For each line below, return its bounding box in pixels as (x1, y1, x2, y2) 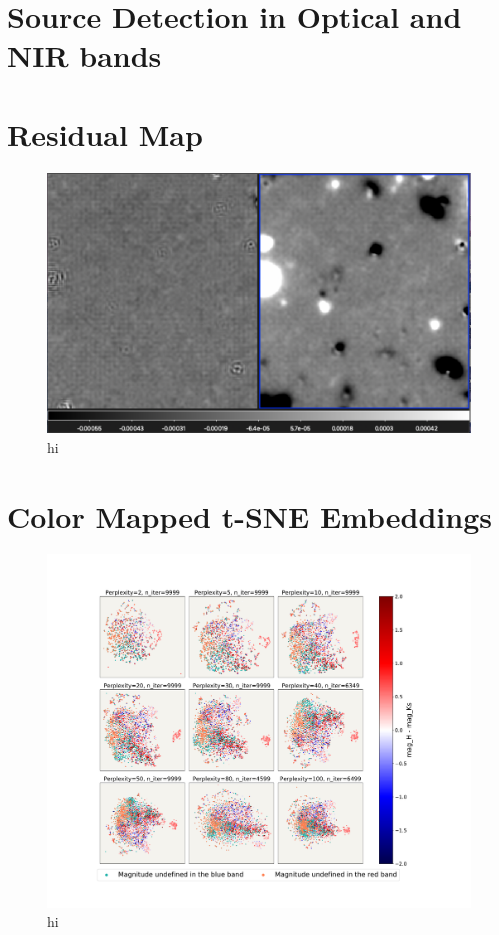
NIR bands (7, 35, 162, 76)
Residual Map (7, 113, 203, 154)
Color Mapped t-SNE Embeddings (7, 495, 492, 536)
